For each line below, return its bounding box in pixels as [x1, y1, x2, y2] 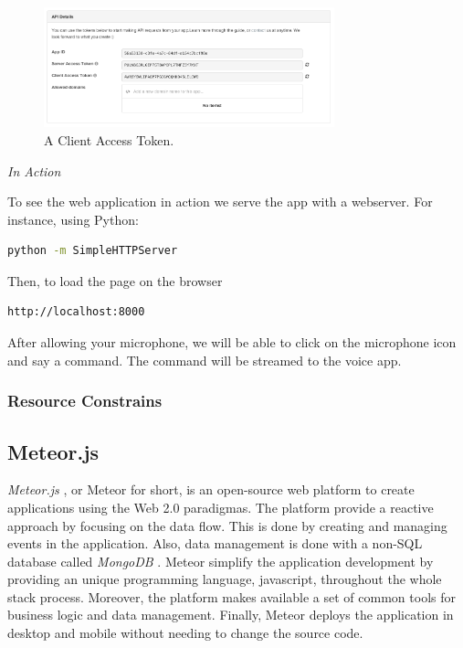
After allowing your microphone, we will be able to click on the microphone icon [7, 333, 457, 352]
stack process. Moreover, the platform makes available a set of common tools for [7, 587, 456, 606]
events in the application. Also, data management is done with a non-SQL [7, 534, 423, 553]
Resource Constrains [7, 389, 163, 412]
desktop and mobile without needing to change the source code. [7, 623, 363, 643]
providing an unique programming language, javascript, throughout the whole [7, 569, 442, 589]
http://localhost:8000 [7, 305, 145, 319]
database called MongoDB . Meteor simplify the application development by [7, 551, 434, 570]
